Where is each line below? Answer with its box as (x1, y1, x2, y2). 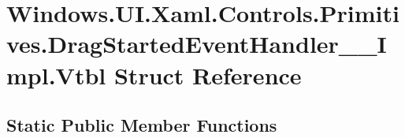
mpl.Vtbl (6, 58, 106, 91)
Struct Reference (113, 58, 302, 91)
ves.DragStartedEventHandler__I (6, 28, 387, 60)
